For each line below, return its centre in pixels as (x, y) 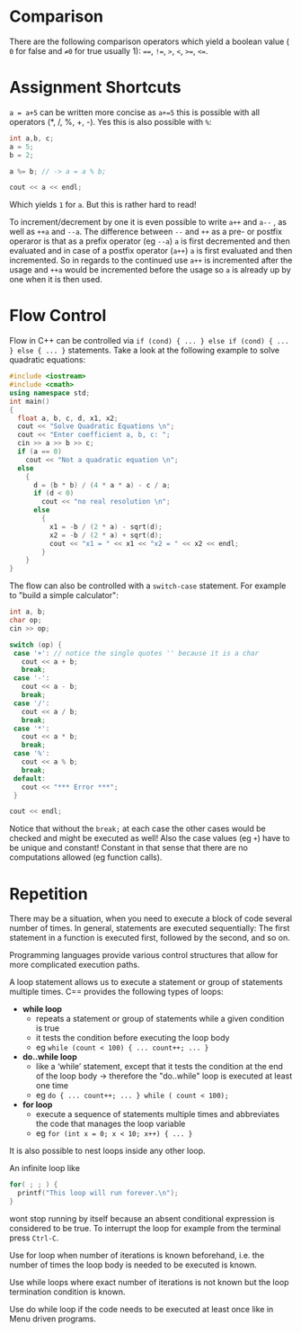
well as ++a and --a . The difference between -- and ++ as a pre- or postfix (146, 232)
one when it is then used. (56, 280)
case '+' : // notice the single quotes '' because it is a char (136, 653)
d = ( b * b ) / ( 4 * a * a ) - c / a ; (102, 485)
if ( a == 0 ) (40, 452)
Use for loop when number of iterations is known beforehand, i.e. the (137, 1255)
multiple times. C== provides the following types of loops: (116, 992)
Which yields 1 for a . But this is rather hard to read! (103, 205)
